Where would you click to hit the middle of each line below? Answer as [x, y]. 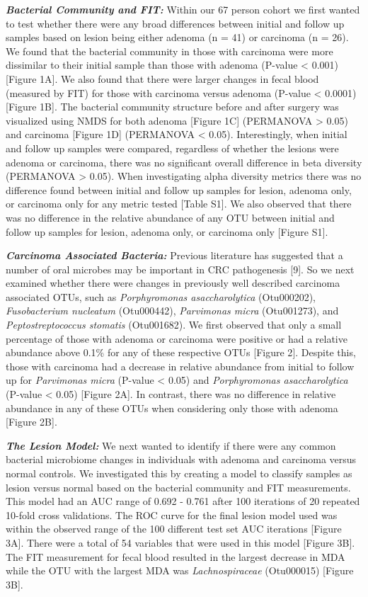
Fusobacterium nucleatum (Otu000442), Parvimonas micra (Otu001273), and [172, 311]
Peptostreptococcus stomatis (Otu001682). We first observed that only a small [174, 325]
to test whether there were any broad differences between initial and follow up [175, 23]
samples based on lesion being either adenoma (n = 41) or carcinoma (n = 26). [177, 37]
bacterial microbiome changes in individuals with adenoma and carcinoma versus [181, 459]
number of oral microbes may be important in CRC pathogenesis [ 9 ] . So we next [180, 269]
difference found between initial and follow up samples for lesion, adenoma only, [179, 189]
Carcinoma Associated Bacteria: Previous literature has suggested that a [174, 255]
